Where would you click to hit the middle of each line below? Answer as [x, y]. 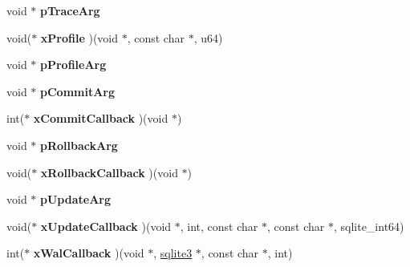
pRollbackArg [79, 145]
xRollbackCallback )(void [109, 172]
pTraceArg [70, 10]
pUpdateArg [76, 199]
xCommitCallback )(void [101, 118]
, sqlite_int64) [369, 226]
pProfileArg [73, 65]
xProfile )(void [79, 37]
